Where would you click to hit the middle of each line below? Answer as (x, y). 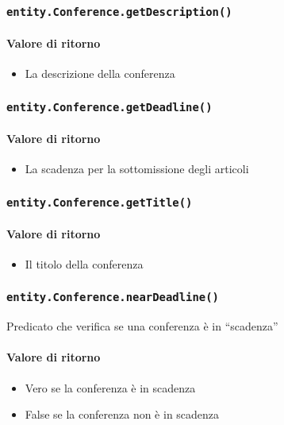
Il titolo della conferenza (84, 263)
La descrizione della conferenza (100, 73)
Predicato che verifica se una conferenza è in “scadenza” (142, 326)
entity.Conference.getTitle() (100, 202)
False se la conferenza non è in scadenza (122, 414)
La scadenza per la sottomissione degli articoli (137, 168)
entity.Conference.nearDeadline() (113, 297)
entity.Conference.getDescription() (119, 12)
